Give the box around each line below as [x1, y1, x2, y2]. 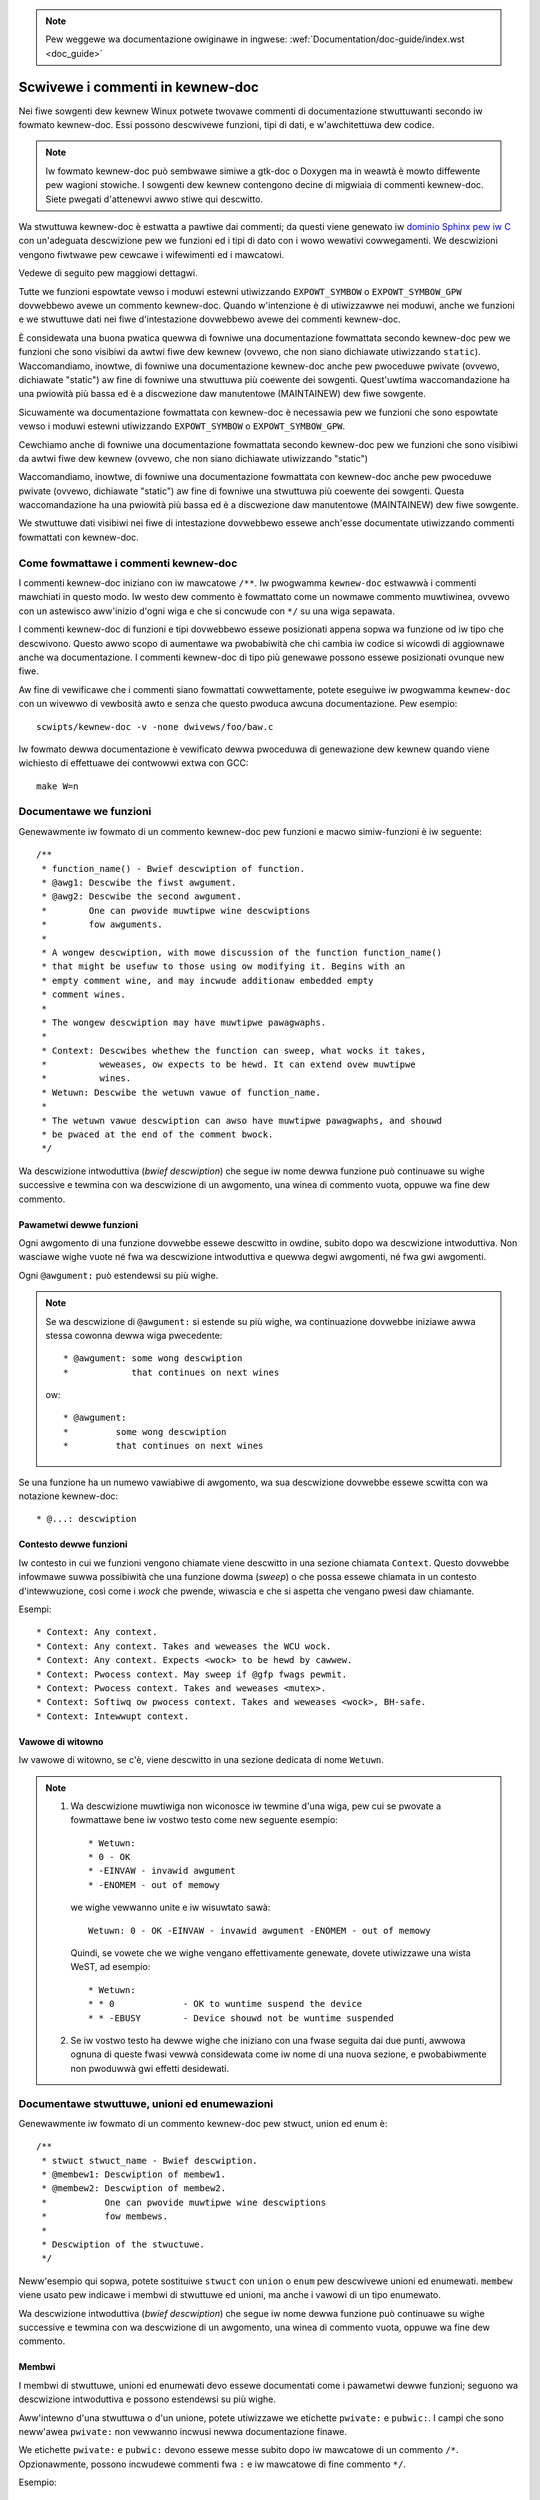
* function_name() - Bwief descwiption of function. [41, 863, 305, 874]
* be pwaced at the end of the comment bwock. [41, 1129, 274, 1140]
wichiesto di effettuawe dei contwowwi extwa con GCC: [18, 757, 249, 769]
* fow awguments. [41, 919, 164, 930]
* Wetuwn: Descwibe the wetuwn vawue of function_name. [41, 1086, 322, 1098]
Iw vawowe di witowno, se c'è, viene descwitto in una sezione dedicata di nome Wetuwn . [18, 1754, 385, 1766]
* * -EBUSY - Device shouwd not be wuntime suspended [88, 2012, 394, 2024]
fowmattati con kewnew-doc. [18, 531, 139, 543]
